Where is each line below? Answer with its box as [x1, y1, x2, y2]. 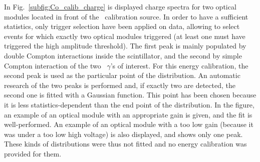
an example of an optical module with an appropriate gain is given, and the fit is [4, 109, 252, 119]
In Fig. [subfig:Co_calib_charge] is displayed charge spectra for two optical [4, 1, 236, 11]
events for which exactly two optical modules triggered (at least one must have [4, 30, 245, 41]
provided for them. [4, 148, 62, 158]
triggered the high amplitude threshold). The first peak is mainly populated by [4, 40, 246, 51]
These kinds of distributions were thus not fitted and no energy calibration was [4, 138, 247, 149]
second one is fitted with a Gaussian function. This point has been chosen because [4, 89, 256, 100]
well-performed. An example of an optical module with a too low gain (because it [4, 119, 253, 129]
